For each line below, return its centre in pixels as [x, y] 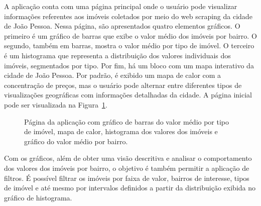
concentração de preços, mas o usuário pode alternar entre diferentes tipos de [123, 85]
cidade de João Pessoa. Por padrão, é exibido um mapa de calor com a [113, 75]
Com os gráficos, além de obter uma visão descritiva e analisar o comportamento [128, 158]
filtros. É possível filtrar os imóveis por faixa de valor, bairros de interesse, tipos [127, 178]
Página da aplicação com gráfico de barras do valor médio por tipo [127, 121]
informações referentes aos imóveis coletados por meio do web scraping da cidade [128, 16]
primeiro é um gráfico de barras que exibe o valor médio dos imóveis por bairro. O [130, 35]
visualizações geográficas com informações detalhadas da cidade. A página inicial [128, 95]
